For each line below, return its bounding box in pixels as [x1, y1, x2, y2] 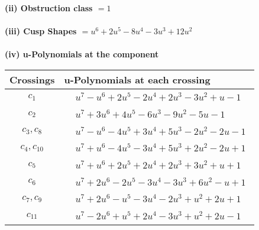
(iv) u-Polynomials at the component [5, 48, 159, 60]
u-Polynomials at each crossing [64, 72, 211, 86]
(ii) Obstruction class [5, 2, 93, 14]
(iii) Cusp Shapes [5, 25, 77, 37]
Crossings [9, 72, 55, 86]
